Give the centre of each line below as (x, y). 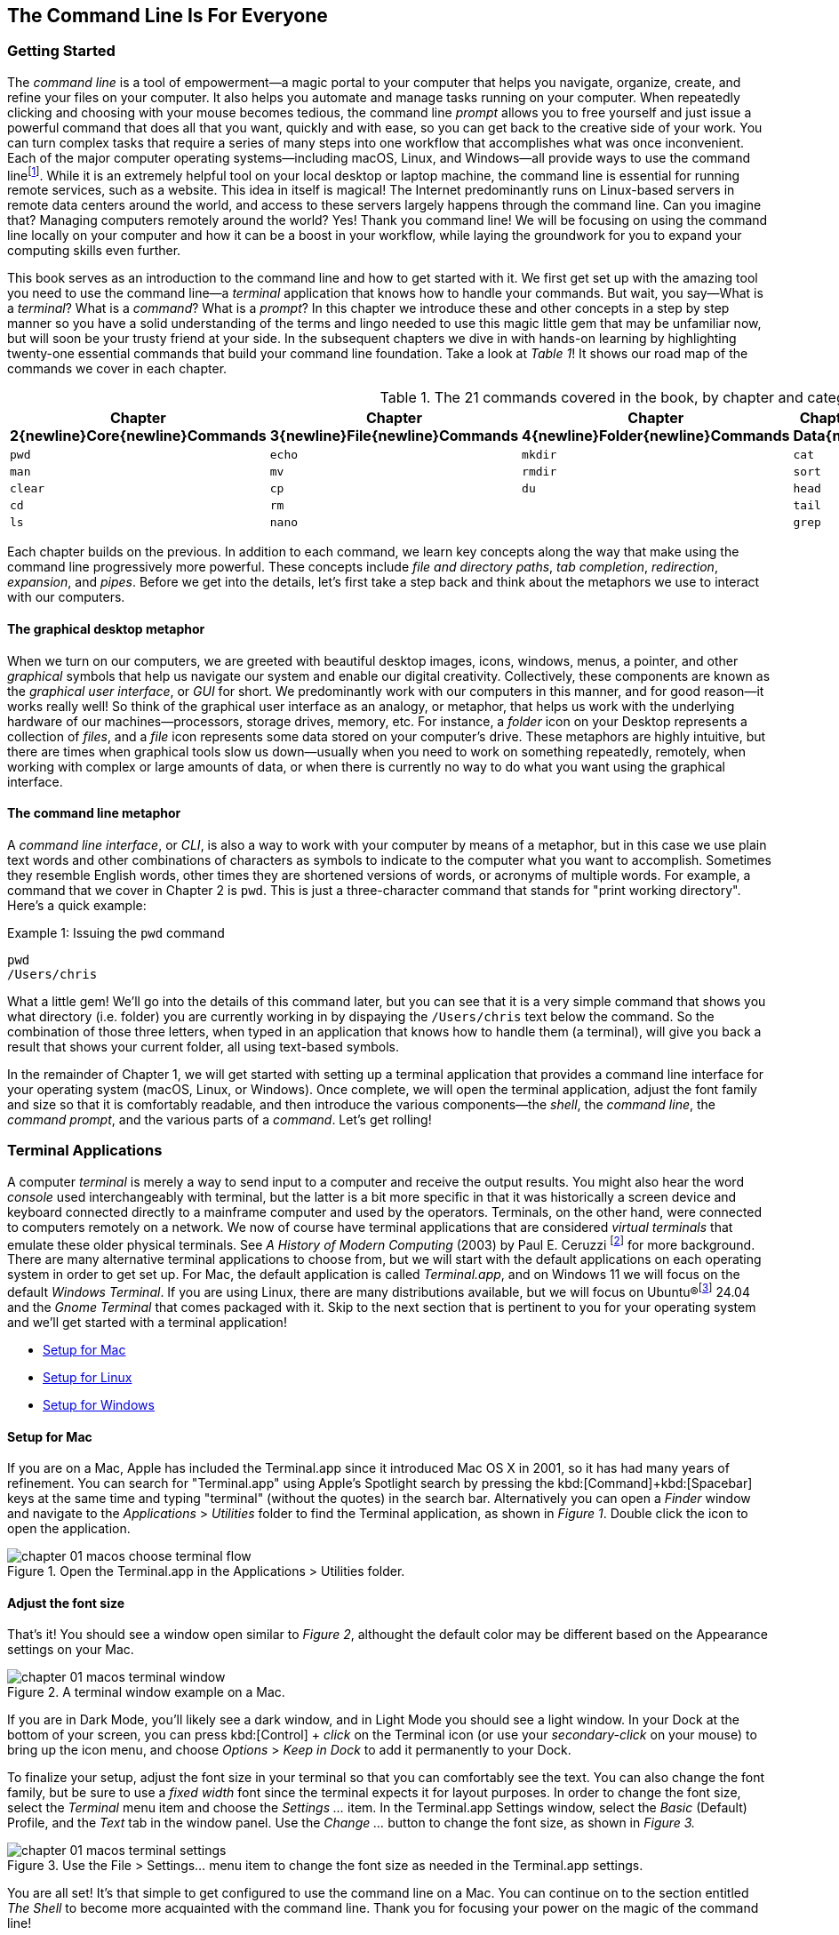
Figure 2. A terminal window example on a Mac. (146, 1692)
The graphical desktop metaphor (106, 629)
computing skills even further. (94, 251)
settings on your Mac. (71, 1650)
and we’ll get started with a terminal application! (147, 1322)
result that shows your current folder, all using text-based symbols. (204, 1046)
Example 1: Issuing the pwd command (116, 932)
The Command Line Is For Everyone (168, 16)
